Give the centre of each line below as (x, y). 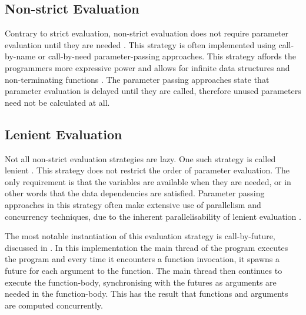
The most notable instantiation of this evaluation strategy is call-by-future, (140, 236)
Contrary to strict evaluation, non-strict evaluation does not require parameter (147, 33)
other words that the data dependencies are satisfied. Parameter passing (135, 193)
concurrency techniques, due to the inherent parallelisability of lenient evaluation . (153, 216)
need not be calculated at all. (57, 102)
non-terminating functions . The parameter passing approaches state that (137, 79)
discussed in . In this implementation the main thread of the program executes (147, 247)
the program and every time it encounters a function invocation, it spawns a (142, 259)
